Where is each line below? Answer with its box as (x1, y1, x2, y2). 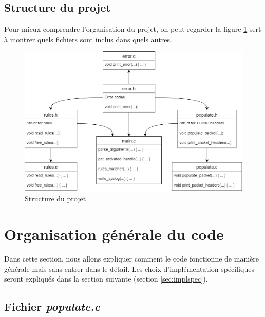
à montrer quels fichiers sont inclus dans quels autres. (4, 33, 172, 44)
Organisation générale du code (4, 223, 224, 245)
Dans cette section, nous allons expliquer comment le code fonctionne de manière (4, 253, 259, 264)
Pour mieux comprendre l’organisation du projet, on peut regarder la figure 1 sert (4, 24, 261, 34)
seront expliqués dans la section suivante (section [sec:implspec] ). (4, 273, 208, 284)
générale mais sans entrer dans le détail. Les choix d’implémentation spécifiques (4, 263, 254, 274)
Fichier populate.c (4, 299, 100, 314)
